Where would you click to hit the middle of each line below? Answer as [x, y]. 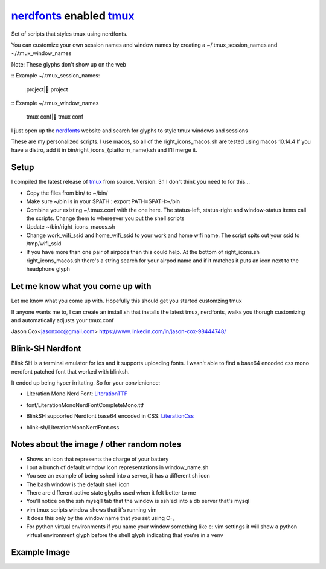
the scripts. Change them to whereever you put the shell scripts [105, 218]
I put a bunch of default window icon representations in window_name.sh [117, 467]
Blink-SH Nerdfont [46, 349]
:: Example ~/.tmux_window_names [55, 103]
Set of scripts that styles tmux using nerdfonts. [69, 34]
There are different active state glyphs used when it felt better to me [111, 493]
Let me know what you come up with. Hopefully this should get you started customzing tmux [126, 301]
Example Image [41, 552]
